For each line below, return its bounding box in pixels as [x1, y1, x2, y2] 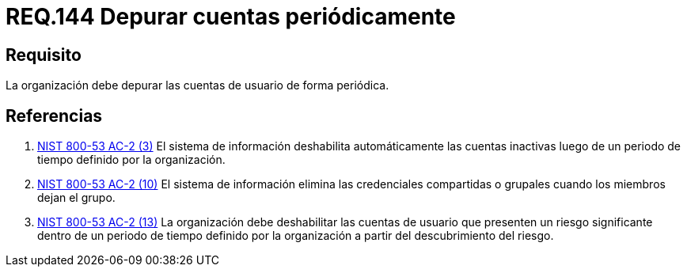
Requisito [6, 44, 82, 65]
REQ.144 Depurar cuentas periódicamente [6, 3, 456, 30]
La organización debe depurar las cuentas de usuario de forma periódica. [6, 78, 389, 93]
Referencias [6, 105, 103, 126]
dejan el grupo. [37, 191, 116, 205]
